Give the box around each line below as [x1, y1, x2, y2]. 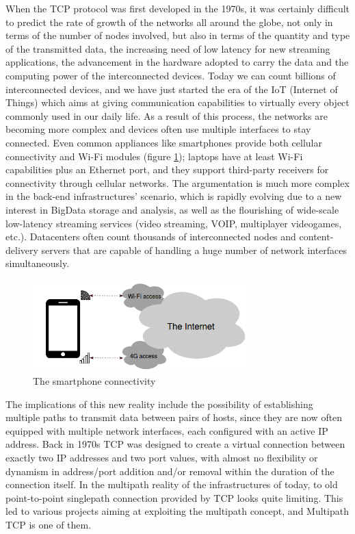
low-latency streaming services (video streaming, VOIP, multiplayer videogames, [5, 216, 342, 230]
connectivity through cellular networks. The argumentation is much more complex [5, 175, 350, 190]
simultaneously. [5, 256, 70, 270]
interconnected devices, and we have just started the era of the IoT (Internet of [5, 81, 338, 96]
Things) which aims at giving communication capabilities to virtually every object [5, 95, 350, 110]
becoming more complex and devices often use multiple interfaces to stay [5, 122, 311, 136]
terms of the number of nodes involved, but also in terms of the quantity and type [5, 28, 350, 42]
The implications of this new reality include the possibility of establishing [5, 396, 313, 411]
